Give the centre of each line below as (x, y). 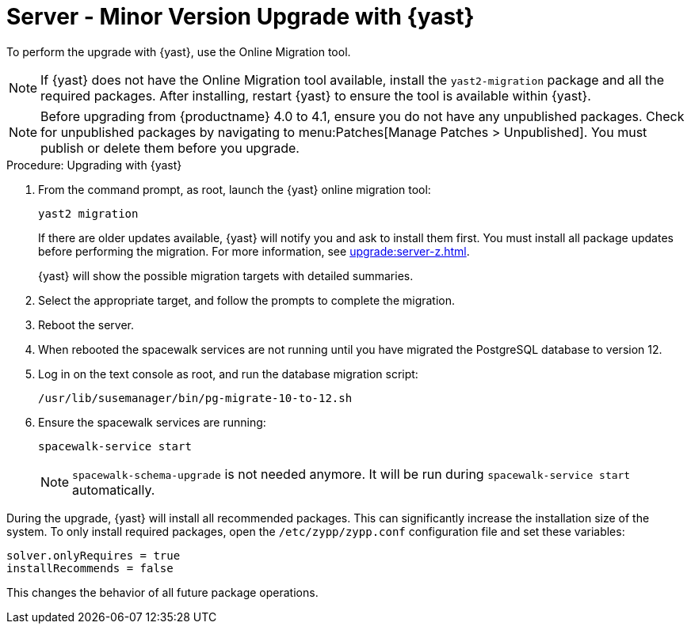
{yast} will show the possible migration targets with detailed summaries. (226, 275)
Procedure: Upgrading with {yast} (94, 165)
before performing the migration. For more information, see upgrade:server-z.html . (254, 251)
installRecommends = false (90, 568)
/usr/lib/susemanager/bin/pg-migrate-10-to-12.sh (195, 398)
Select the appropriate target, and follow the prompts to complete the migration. (247, 300)
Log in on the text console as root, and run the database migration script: (228, 374)
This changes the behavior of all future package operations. (162, 592)
